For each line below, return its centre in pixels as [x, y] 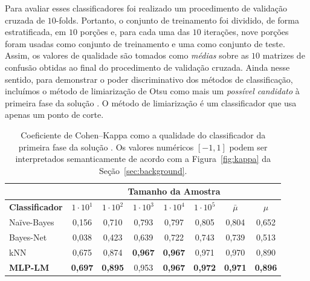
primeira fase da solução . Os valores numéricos [106, 147]
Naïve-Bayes [32, 222]
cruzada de [25, 20]
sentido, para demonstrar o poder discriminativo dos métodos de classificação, [149, 79]
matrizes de [284, 55]
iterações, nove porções [246, 32]
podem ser [248, 147]
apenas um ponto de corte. [54, 115]
